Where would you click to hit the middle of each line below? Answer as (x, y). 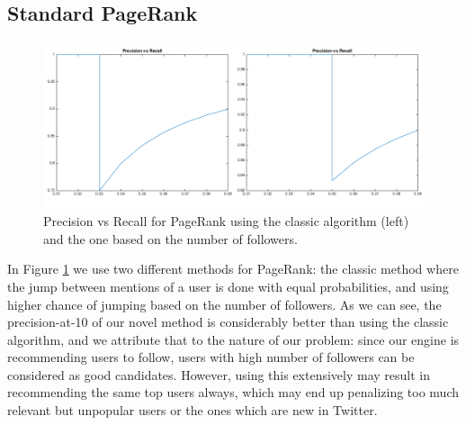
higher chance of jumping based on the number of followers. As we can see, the (224, 304)
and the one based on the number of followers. (170, 238)
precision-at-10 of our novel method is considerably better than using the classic (228, 322)
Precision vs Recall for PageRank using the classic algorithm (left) (226, 221)
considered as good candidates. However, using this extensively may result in (219, 374)
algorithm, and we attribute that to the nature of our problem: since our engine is (233, 339)
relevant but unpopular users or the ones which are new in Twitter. (193, 410)
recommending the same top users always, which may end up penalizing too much (233, 392)
